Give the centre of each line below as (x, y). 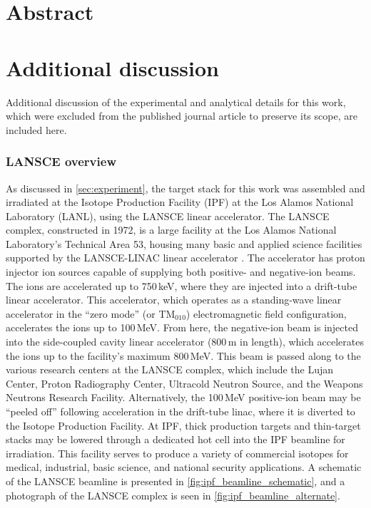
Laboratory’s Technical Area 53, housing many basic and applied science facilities (184, 243)
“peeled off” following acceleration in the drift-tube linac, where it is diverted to (181, 411)
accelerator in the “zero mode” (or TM (91, 313)
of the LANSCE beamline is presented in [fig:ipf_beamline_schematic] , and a (176, 481)
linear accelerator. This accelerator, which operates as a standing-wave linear (174, 300)
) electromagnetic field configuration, (266, 313)
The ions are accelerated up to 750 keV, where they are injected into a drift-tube (182, 285)
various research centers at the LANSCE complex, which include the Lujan (170, 369)
